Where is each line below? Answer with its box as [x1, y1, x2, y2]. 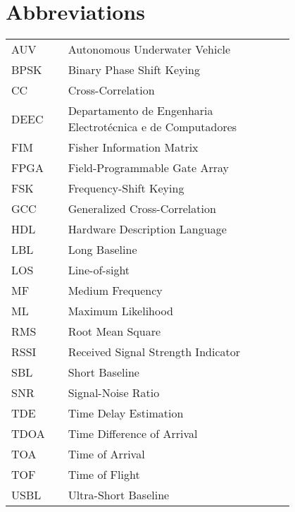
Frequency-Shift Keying [68, 180, 184, 197]
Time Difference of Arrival [68, 425, 198, 442]
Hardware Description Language [68, 221, 227, 238]
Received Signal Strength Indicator [68, 343, 240, 360]
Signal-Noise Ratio [68, 384, 160, 401]
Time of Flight [68, 466, 140, 483]
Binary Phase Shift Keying [68, 61, 200, 78]
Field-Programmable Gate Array [68, 159, 229, 176]
